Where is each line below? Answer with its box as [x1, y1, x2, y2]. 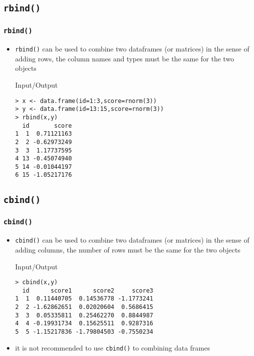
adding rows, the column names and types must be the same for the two [15, 53, 234, 63]
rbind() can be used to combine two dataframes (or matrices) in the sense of [15, 44, 250, 54]
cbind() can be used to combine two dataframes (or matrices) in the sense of [15, 235, 250, 245]
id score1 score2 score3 [22, 287, 153, 294]
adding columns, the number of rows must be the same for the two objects [15, 244, 241, 254]
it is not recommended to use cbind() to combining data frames [15, 342, 210, 353]
